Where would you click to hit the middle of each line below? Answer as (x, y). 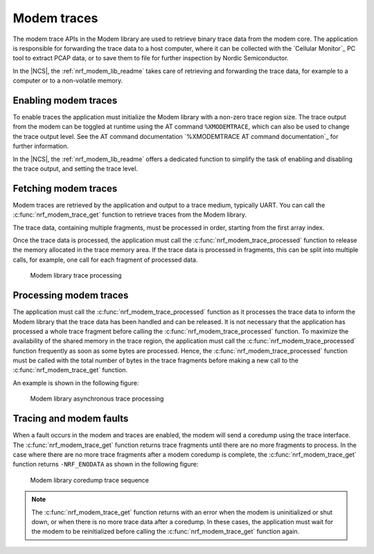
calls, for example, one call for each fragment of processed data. (105, 260)
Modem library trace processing (76, 276)
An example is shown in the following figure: (76, 383)
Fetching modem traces (65, 188)
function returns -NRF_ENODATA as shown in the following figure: (106, 464)
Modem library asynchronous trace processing (97, 398)
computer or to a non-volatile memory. (68, 81)
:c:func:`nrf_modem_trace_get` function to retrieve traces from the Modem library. (130, 215)
